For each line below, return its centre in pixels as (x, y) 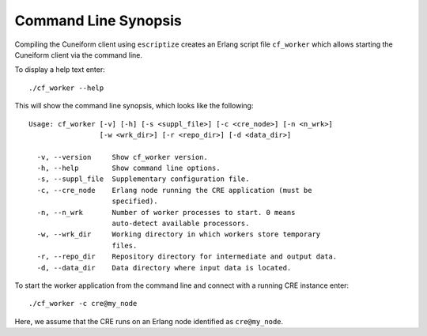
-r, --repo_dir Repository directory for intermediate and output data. (187, 257)
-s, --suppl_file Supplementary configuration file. (143, 179)
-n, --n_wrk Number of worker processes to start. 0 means (166, 212)
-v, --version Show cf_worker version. (123, 157)
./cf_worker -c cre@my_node (83, 304)
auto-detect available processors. (181, 224)
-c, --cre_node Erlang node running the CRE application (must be (174, 190)
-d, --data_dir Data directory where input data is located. (164, 268)
